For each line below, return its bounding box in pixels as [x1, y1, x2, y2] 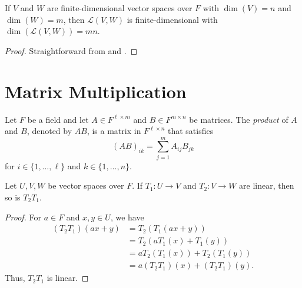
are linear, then [239, 179, 294, 192]
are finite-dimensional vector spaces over [47, 2, 193, 14]
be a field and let [27, 113, 89, 125]
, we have [110, 210, 144, 223]
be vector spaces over [48, 179, 124, 192]
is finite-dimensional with [127, 13, 218, 25]
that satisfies [168, 125, 214, 137]
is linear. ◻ [47, 272, 89, 284]
